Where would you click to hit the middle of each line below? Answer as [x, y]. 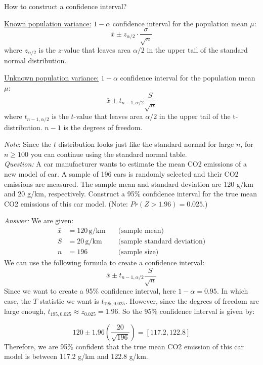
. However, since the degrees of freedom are [192, 300]
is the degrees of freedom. [103, 127]
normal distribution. [35, 60]
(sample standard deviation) [162, 241]
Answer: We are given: [39, 220]
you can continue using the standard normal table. [109, 154]
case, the [17, 300]
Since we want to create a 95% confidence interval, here [90, 291]
